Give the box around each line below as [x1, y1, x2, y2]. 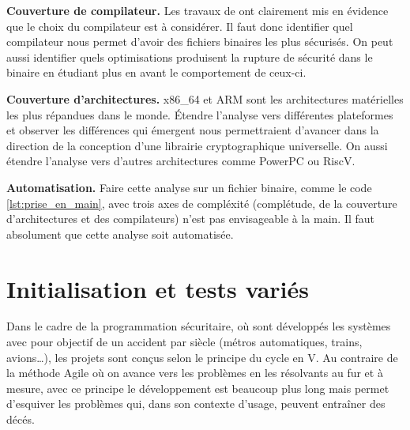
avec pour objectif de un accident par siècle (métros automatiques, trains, [6, 334, 363, 350]
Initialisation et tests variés [6, 272, 309, 304]
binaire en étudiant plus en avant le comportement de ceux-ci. [6, 64, 307, 81]
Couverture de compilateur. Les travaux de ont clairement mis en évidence [6, 2, 389, 18]
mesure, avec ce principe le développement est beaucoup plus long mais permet [6, 379, 389, 396]
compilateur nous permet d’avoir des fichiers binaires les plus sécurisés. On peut [6, 33, 393, 50]
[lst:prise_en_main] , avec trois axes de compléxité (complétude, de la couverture [6, 194, 397, 211]
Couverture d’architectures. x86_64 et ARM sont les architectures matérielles [6, 90, 404, 107]
